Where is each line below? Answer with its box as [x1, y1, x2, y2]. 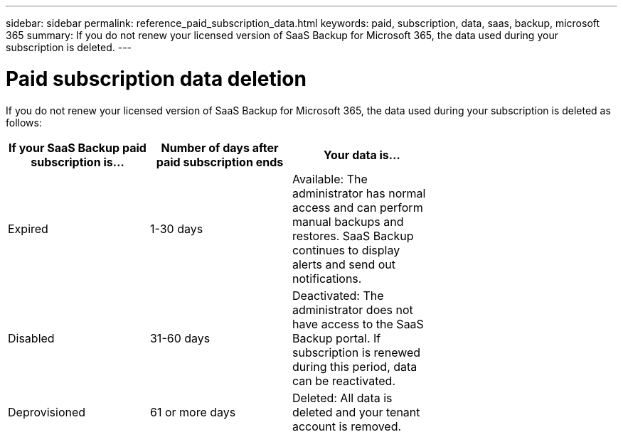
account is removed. [292, 419, 402, 433]
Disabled [8, 330, 55, 345]
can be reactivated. [292, 373, 396, 388]
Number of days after [161, 140, 279, 155]
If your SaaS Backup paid [9, 140, 147, 155]
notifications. [292, 271, 362, 286]
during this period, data [292, 359, 417, 374]
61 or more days [149, 404, 236, 419]
